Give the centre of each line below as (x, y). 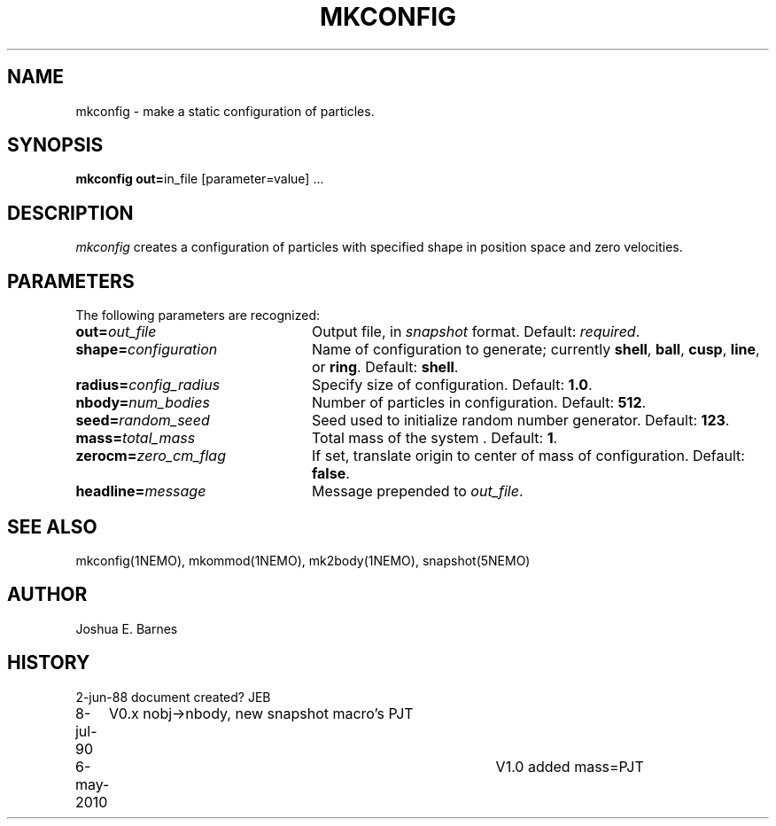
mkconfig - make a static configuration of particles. (225, 111)
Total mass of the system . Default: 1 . (435, 438)
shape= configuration (147, 350)
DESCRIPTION (70, 213)
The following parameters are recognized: (198, 316)
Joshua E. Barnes (127, 628)
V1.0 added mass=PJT (570, 766)
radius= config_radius (148, 385)
